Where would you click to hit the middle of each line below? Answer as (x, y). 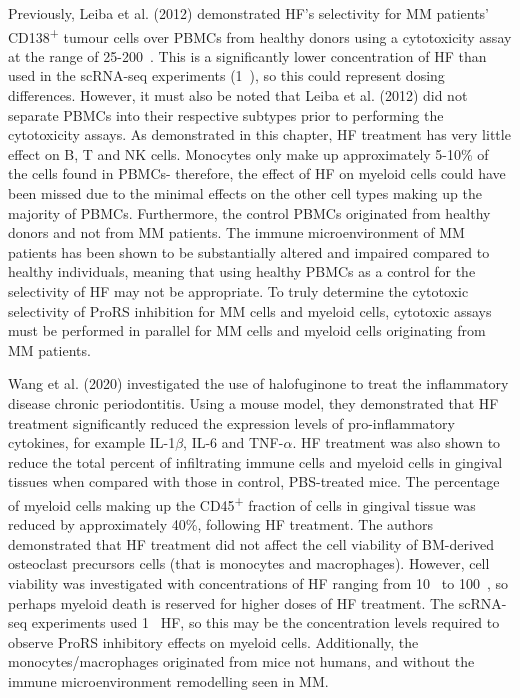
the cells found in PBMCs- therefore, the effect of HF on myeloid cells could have (257, 173)
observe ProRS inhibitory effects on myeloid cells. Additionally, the (213, 641)
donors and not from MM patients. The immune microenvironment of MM (236, 232)
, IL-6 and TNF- (233, 442)
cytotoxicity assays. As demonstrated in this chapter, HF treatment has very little (259, 134)
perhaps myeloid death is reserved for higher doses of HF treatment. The (231, 602)
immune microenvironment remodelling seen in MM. (168, 680)
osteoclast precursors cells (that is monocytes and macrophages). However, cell (249, 563)
